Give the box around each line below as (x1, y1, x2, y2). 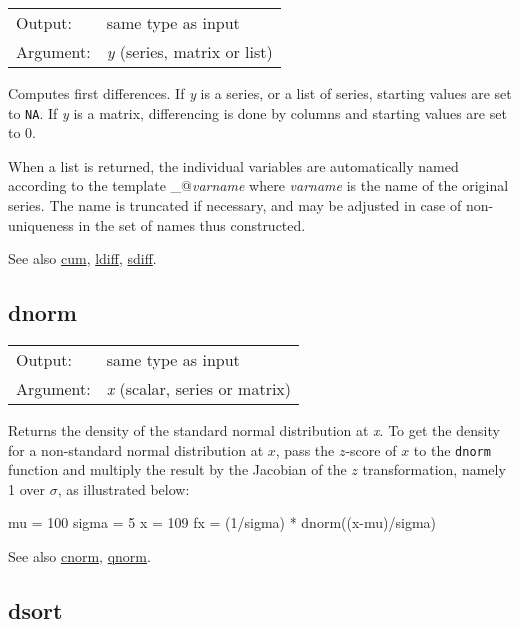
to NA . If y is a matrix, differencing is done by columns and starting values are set (8, 102, 507, 123)
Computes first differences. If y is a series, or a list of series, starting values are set (8, 83, 512, 103)
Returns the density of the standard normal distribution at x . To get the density (8, 420, 500, 441)
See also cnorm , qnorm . (8, 546, 151, 567)
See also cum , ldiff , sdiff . (8, 248, 157, 269)
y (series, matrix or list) (106, 40, 273, 63)
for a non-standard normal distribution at (8, 439, 264, 460)
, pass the (275, 439, 335, 460)
